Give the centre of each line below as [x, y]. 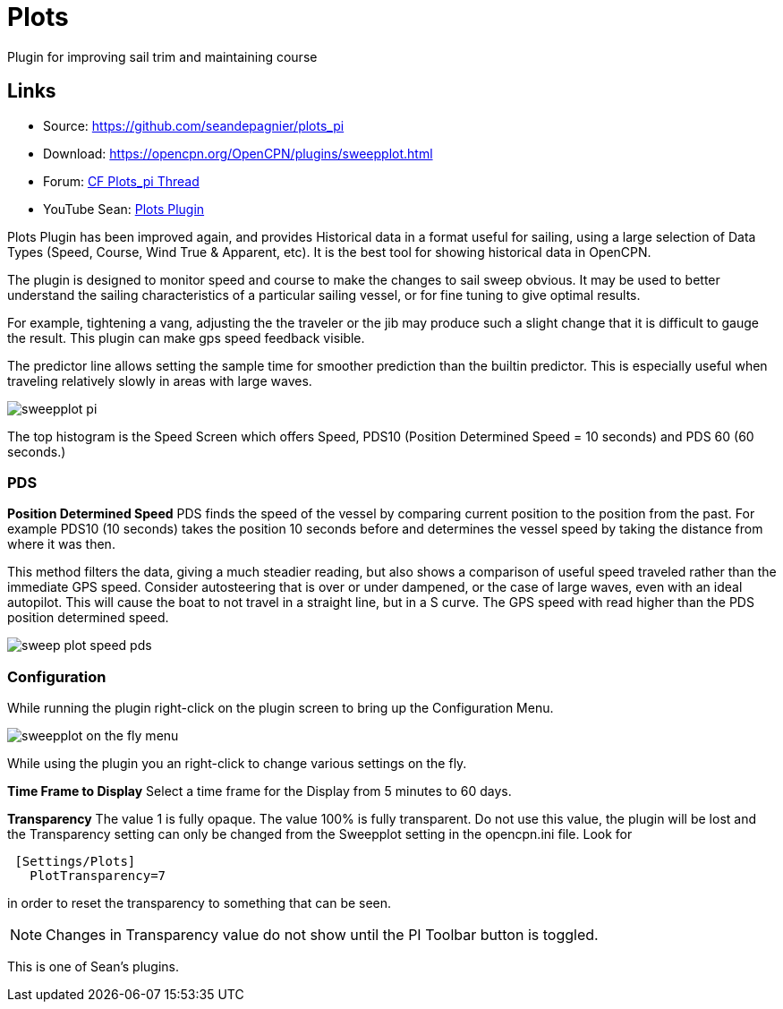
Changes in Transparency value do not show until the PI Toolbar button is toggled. [322, 935]
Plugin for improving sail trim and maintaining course [162, 56]
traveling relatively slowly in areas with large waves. [160, 381]
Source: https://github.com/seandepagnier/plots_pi [194, 125]
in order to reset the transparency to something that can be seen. [200, 903]
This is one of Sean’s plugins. [93, 967]
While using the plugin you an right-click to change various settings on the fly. [237, 764]
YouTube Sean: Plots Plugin [124, 209]
